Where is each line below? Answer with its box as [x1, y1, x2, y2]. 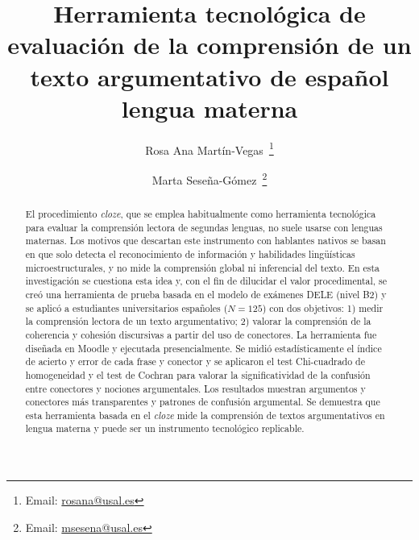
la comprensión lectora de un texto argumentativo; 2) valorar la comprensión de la [25, 314, 371, 328]
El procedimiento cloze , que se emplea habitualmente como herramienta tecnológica [25, 206, 376, 220]
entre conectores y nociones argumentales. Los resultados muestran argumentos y [25, 381, 366, 395]
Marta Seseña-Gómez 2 [151, 168, 268, 188]
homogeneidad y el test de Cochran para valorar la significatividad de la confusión [25, 368, 371, 381]
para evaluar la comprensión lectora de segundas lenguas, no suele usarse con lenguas [25, 220, 383, 234]
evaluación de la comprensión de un [7, 28, 412, 61]
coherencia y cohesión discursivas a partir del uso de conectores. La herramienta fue [25, 327, 377, 341]
